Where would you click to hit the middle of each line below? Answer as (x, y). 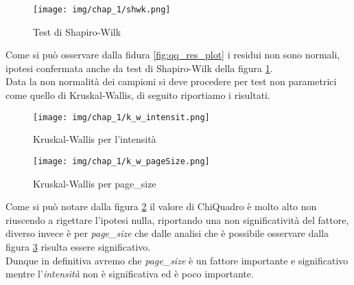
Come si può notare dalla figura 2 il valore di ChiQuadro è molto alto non (161, 206)
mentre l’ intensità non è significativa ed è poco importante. (130, 274)
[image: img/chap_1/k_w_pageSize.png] (121, 161)
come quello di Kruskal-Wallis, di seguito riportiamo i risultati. (138, 95)
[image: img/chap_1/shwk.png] (102, 10)
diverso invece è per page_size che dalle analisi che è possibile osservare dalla (167, 233)
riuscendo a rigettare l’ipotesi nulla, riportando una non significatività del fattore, (177, 219)
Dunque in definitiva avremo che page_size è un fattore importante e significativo (177, 260)
